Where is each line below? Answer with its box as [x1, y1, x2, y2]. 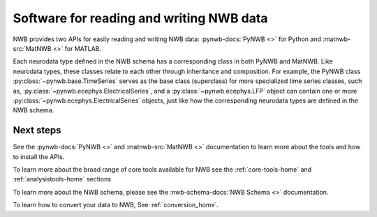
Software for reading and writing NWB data [13, 10, 268, 26]
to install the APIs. [13, 152, 65, 160]
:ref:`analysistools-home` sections [13, 175, 112, 184]
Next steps [13, 124, 61, 136]
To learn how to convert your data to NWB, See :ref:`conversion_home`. [13, 201, 219, 209]
